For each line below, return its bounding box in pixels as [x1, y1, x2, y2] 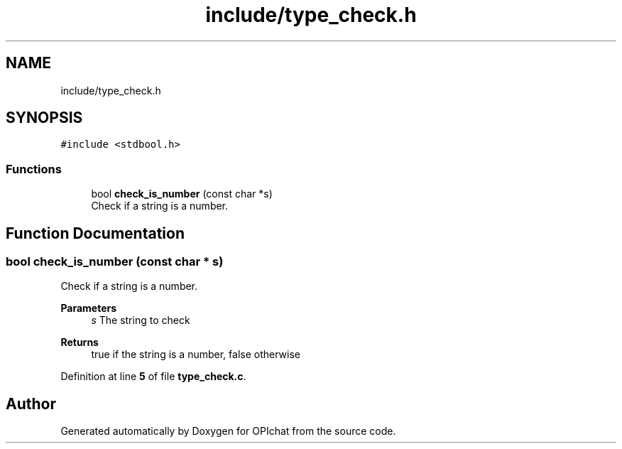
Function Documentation [6, 224, 185, 242]
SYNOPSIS [6, 109, 83, 127]
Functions [6, 161, 62, 176]
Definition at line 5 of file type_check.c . [60, 370, 246, 383]
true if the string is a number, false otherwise [91, 348, 300, 361]
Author [6, 394, 56, 413]
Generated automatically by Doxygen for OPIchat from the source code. [60, 425, 396, 438]
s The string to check [91, 314, 190, 327]
